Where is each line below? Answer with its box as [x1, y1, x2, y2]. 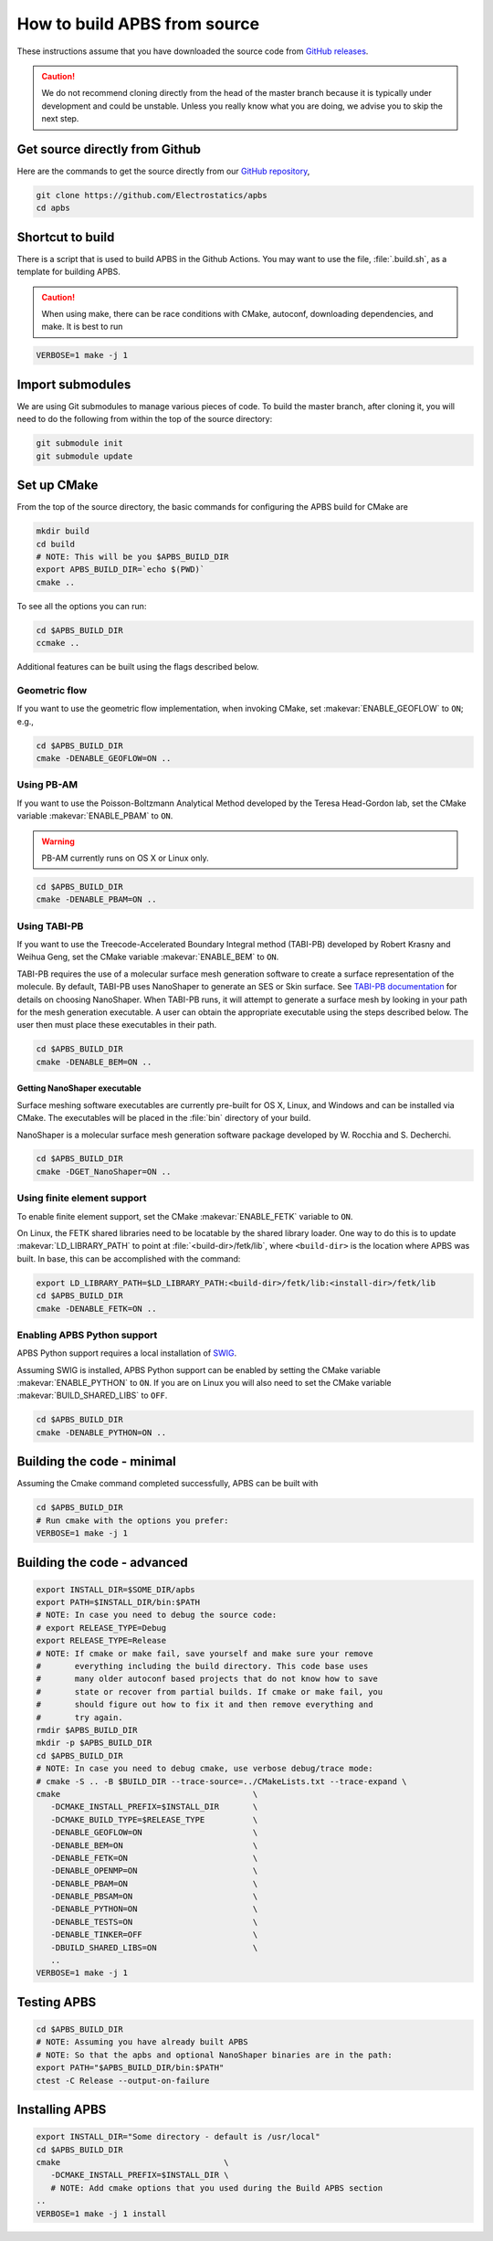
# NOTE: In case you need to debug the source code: [36, 1610, 278, 1621]
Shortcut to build [16, 229, 115, 245]
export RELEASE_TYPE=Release [36, 1635, 167, 1646]
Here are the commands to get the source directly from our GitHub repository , [16, 165, 310, 177]
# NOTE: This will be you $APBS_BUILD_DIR [36, 551, 229, 562]
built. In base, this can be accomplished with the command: [16, 1253, 241, 1264]
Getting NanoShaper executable [16, 1083, 142, 1094]
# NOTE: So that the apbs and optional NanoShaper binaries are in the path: [36, 2049, 393, 2060]
